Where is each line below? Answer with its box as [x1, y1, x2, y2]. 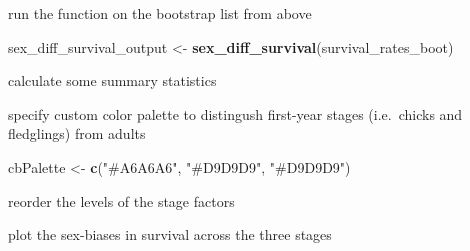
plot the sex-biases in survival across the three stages [8, 224, 332, 245]
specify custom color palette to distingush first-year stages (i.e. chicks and [8, 103, 463, 124]
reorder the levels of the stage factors [8, 190, 235, 211]
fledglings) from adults [8, 123, 146, 144]
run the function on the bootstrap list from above [8, 3, 312, 23]
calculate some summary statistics [8, 70, 217, 91]
